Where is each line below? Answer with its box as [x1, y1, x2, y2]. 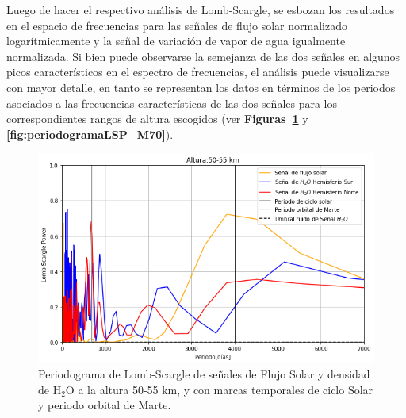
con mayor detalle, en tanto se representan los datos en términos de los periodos [6, 79, 396, 95]
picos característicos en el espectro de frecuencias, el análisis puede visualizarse [6, 63, 389, 80]
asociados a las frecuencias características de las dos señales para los [6, 94, 338, 111]
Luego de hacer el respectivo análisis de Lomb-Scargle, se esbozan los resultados [6, 2, 395, 17]
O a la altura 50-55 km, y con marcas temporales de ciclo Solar [65, 381, 373, 397]
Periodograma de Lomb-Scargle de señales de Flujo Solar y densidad [38, 366, 370, 382]
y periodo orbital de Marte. [38, 397, 171, 413]
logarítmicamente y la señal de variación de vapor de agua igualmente [6, 33, 346, 49]
